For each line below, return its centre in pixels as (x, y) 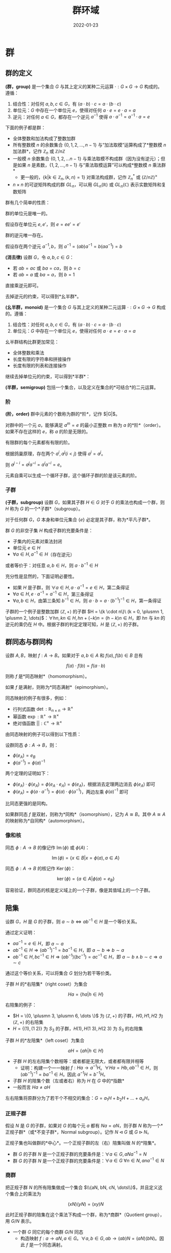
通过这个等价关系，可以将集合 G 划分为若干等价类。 (60, 973)
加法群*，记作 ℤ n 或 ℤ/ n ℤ (39, 152)
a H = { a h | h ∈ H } (86, 1051)
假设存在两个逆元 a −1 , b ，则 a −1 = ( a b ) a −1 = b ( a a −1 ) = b (64, 246)
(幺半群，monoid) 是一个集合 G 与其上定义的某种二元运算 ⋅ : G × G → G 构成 (86, 307)
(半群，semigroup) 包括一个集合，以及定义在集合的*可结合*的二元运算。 (82, 387)
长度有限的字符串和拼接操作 (42, 359)
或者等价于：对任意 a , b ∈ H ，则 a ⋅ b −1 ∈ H (52, 565)
